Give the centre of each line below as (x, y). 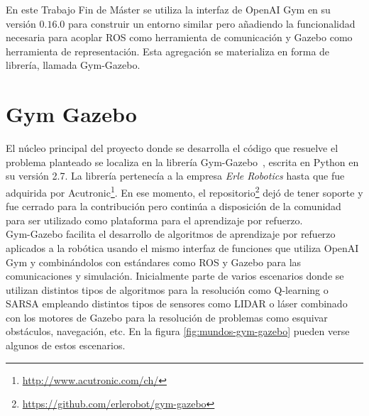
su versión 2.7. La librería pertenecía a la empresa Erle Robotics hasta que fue (175, 176)
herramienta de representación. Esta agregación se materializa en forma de (168, 51)
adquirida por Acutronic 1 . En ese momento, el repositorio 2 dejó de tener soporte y (184, 191)
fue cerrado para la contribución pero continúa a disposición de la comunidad (174, 206)
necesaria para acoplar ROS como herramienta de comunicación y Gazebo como (179, 37)
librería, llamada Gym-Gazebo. (73, 65)
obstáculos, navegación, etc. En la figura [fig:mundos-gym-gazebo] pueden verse (178, 331)
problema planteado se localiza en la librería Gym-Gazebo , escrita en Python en (182, 162)
